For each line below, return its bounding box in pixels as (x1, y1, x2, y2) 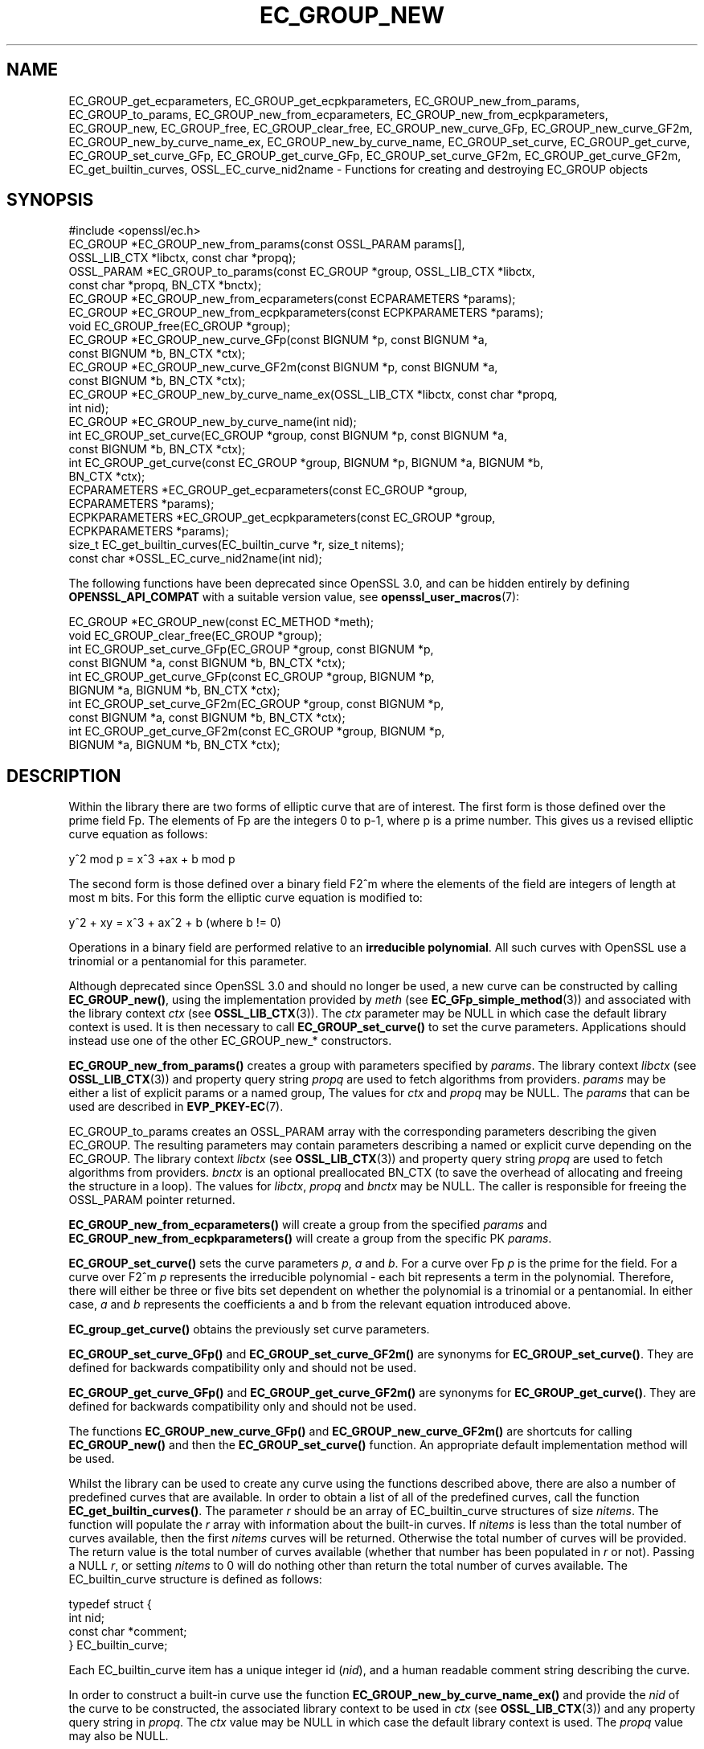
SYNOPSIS (6, 190, 94, 211)
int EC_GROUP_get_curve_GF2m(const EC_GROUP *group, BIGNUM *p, (68, 724, 445, 739)
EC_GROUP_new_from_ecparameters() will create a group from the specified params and (68, 1218, 547, 1232)
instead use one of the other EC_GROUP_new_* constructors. (68, 1034, 392, 1048)
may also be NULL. (68, 1729, 169, 1743)
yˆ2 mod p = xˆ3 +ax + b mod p (68, 852, 235, 866)
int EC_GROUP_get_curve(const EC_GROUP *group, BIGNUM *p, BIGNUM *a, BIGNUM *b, (68, 456, 544, 470)
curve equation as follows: (68, 827, 208, 842)
